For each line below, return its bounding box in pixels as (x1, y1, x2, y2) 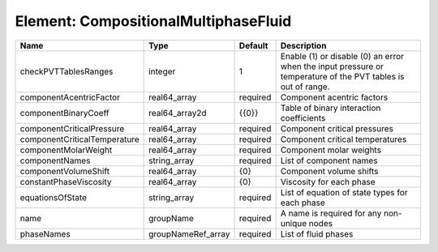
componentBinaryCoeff (19, 107, 109, 118)
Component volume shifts (280, 165, 379, 177)
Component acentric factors (280, 92, 389, 103)
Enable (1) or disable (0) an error (280, 50, 405, 62)
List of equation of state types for (280, 186, 409, 198)
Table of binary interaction (280, 102, 381, 113)
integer (148, 66, 176, 77)
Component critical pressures (280, 122, 393, 134)
